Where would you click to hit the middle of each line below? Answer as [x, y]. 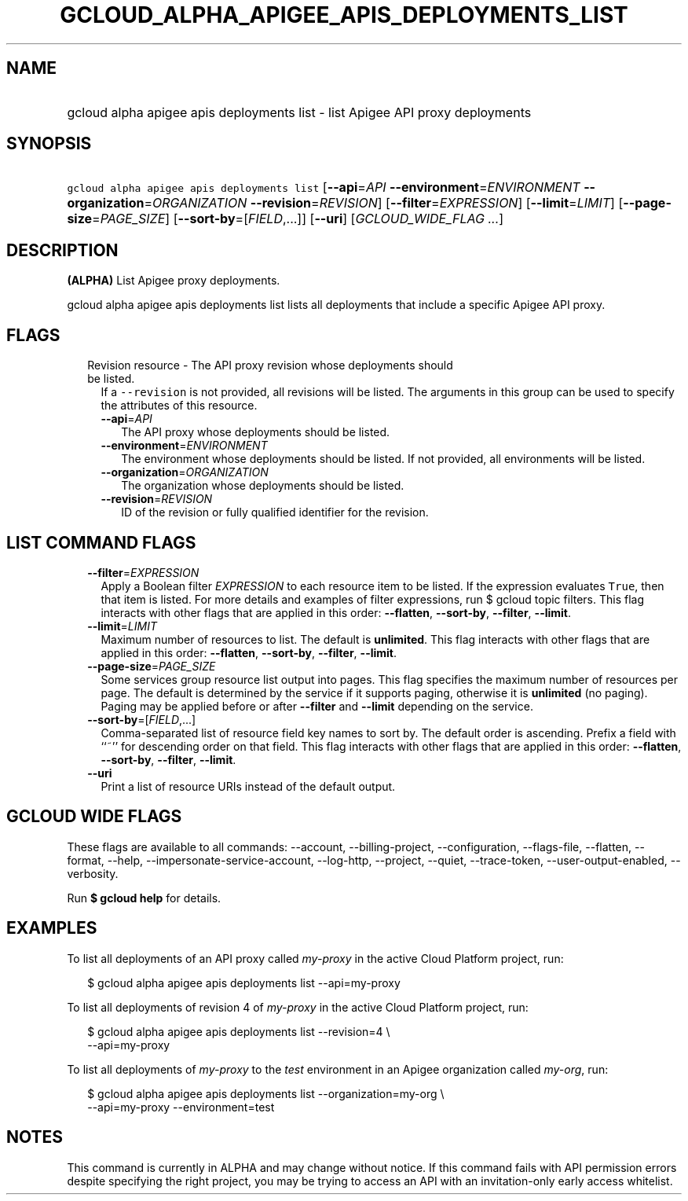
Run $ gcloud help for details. [144, 898]
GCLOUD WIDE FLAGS [94, 817]
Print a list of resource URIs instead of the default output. [248, 786]
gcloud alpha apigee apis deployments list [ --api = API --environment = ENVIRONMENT [324, 187]
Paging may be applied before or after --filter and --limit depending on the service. [317, 706]
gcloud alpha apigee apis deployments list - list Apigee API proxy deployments [299, 112]
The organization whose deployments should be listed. [263, 486]
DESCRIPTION [62, 250]
